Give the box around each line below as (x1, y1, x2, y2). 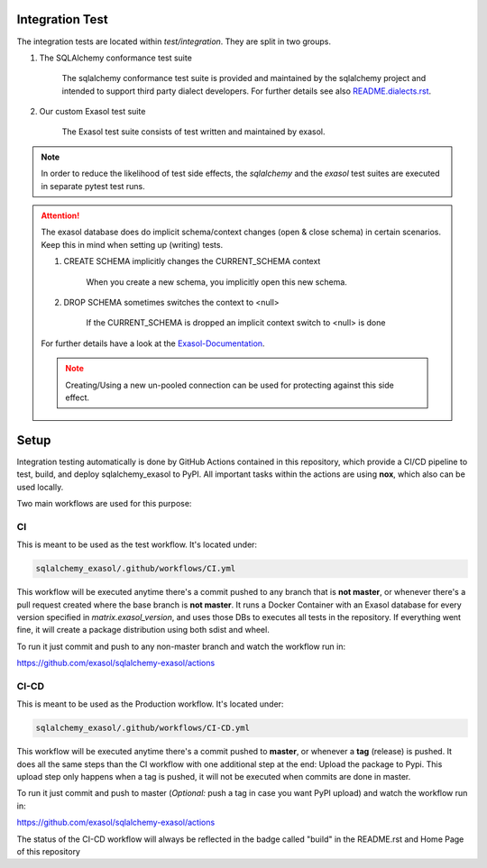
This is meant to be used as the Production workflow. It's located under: (16, 699, 284, 709)
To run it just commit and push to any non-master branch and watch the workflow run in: (16, 641, 346, 652)
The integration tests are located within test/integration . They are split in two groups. (16, 36, 332, 47)
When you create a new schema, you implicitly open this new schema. (86, 276, 347, 288)
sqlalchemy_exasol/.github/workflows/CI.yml (35, 563, 236, 574)
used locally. (16, 481, 64, 492)
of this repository (16, 845, 81, 856)
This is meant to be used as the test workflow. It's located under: (16, 539, 257, 550)
